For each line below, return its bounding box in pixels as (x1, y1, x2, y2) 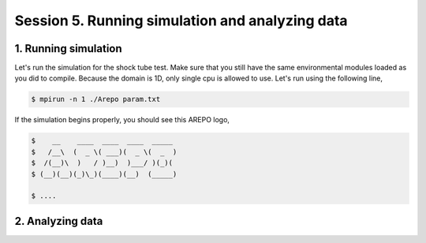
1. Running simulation (14, 42, 122, 55)
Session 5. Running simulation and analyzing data (14, 12, 348, 29)
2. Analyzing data (14, 214, 103, 228)
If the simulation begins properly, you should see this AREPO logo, (14, 115, 230, 125)
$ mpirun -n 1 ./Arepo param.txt (31, 95, 161, 104)
